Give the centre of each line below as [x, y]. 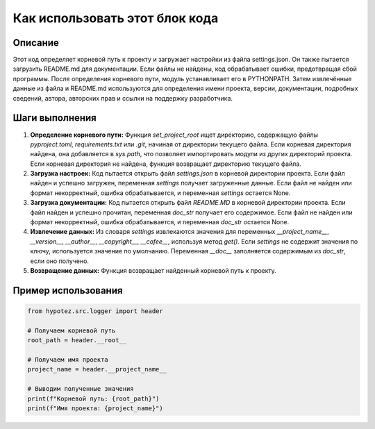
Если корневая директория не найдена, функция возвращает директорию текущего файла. [166, 164]
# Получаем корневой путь [72, 330]
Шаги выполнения [55, 118]
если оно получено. [60, 261]
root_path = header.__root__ [77, 340]
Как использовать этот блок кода [116, 18]
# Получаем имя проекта [68, 360]
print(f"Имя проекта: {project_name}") [95, 408]
